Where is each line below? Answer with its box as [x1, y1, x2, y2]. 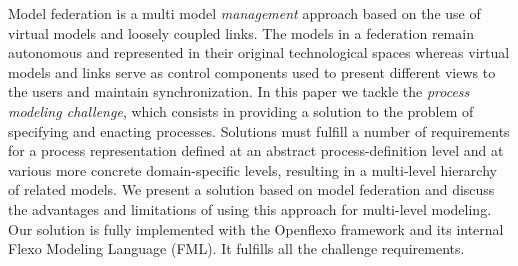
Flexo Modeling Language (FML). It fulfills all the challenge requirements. [8, 238, 465, 259]
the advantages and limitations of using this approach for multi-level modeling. [8, 198, 492, 219]
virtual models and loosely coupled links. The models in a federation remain [8, 22, 474, 43]
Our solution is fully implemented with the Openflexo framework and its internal [8, 218, 504, 239]
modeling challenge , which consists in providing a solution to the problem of [8, 100, 474, 121]
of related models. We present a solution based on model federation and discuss [8, 179, 495, 200]
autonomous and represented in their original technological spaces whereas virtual [8, 42, 510, 63]
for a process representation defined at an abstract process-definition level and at [8, 140, 504, 161]
